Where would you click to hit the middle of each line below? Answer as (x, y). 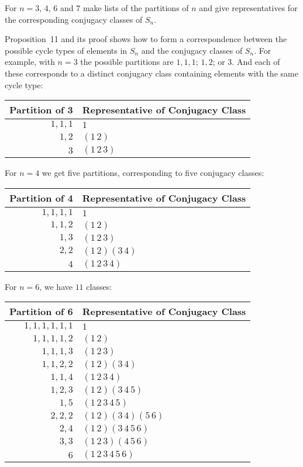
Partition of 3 (41, 110)
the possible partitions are (127, 62)
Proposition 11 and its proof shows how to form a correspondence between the (146, 39)
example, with (30, 62)
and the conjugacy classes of (192, 50)
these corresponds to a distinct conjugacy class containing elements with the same (151, 73)
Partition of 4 (41, 198)
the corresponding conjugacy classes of (74, 19)
